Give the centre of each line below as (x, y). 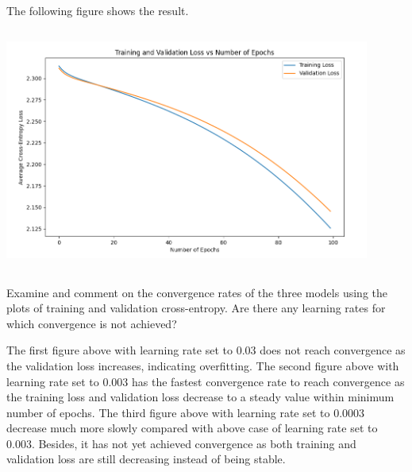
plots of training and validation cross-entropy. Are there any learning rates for (196, 308)
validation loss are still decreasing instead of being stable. (146, 459)
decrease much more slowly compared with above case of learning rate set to (192, 428)
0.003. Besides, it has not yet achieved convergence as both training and (181, 443)
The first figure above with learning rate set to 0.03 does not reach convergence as (206, 350)
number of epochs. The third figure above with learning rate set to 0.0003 (186, 412)
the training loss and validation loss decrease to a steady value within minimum (200, 397)
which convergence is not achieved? (92, 323)
